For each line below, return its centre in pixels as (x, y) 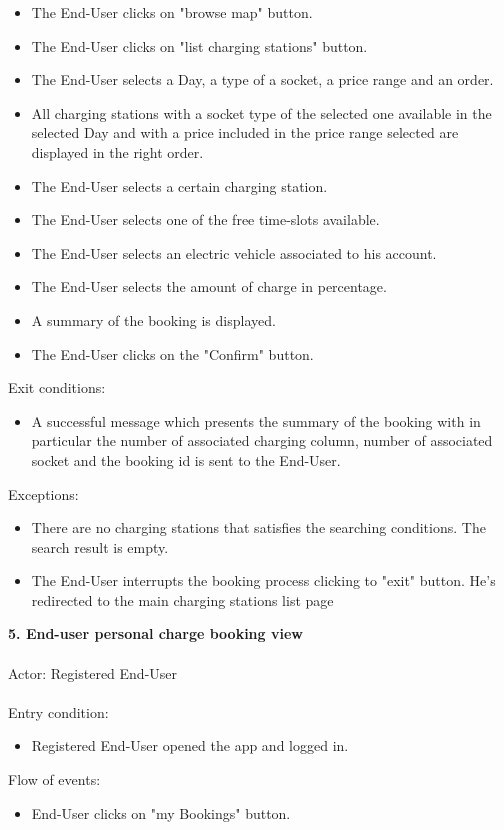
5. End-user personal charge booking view (155, 633)
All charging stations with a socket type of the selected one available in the (261, 112)
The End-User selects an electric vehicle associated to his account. (234, 252)
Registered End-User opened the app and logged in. (190, 745)
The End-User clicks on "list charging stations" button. (199, 45)
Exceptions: (43, 493)
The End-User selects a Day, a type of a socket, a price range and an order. (262, 79)
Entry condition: (58, 711)
